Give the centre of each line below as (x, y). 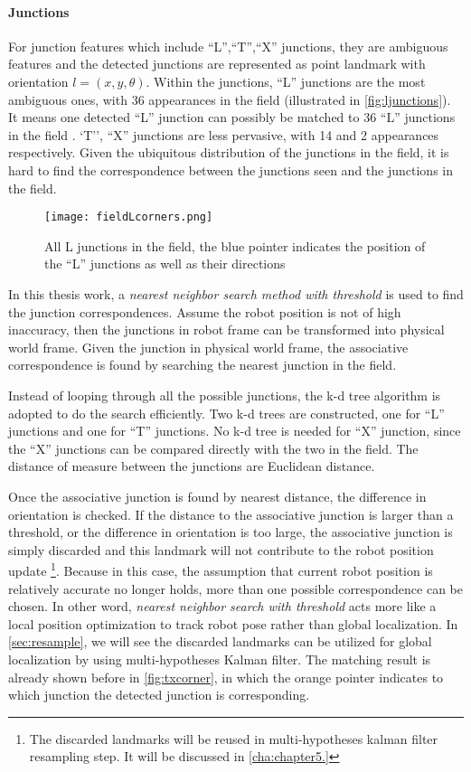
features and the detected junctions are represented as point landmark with (217, 64)
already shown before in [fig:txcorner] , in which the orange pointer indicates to (226, 677)
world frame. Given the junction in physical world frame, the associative (208, 347)
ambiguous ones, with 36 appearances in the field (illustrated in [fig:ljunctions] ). (230, 99)
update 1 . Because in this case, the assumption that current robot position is (221, 569)
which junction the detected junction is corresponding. (159, 695)
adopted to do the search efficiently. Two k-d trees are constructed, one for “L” (226, 413)
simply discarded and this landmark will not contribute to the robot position (221, 549)
